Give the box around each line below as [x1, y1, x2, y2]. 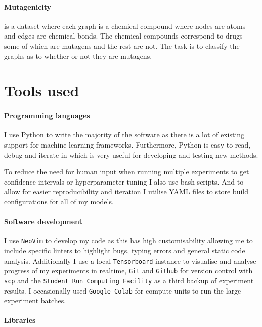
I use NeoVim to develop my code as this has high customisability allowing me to [4, 235, 253, 246]
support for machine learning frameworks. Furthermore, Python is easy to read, [4, 139, 251, 150]
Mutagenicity [4, 1, 52, 12]
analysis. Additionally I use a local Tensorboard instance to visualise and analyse [4, 255, 256, 266]
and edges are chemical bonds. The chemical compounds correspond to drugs [4, 30, 243, 41]
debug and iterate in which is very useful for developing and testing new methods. [4, 149, 258, 160]
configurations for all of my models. [4, 196, 114, 206]
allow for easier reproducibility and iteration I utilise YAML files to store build [4, 186, 248, 197]
